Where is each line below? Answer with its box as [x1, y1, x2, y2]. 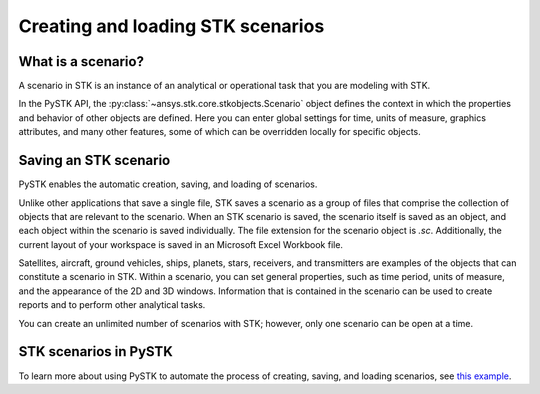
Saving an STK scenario [18, 152, 171, 169]
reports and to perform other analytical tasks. [18, 299, 206, 311]
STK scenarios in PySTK [18, 343, 174, 360]
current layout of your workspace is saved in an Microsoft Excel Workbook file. [18, 238, 344, 250]
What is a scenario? [18, 53, 145, 70]
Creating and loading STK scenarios [18, 15, 325, 37]
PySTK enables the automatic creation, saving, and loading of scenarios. [18, 178, 318, 190]
